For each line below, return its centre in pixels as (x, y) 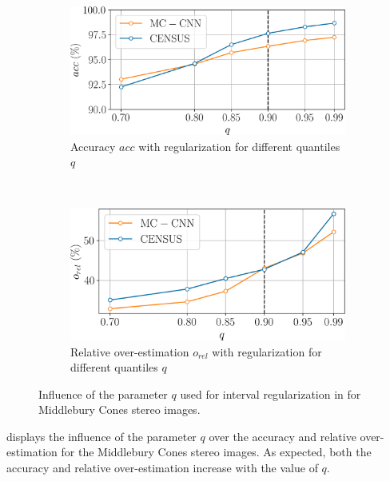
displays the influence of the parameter (101, 436)
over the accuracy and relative (283, 436)
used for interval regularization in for (271, 394)
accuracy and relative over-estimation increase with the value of (162, 468)
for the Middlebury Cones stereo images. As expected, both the (216, 452)
